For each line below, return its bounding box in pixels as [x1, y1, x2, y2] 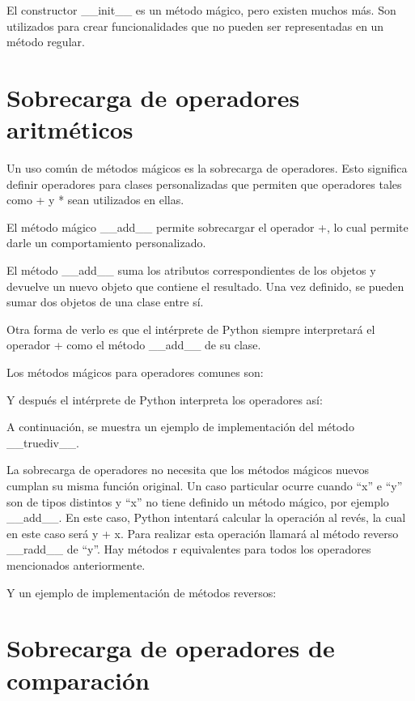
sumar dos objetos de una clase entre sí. [6, 293, 204, 310]
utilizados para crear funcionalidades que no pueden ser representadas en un [6, 17, 384, 34]
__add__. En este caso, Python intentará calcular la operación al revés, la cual [6, 509, 406, 526]
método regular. [6, 33, 85, 50]
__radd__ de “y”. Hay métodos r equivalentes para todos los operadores [6, 541, 371, 558]
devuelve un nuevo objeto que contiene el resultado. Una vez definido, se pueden [6, 277, 404, 294]
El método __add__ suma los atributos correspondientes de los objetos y [6, 262, 376, 279]
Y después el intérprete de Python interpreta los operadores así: [6, 391, 323, 408]
